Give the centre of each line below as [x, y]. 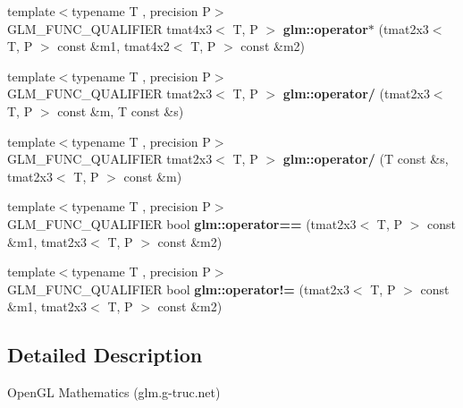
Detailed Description [105, 355]
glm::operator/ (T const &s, [366, 159]
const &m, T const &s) [121, 110]
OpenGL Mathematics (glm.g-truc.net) [114, 392]
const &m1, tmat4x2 [114, 46]
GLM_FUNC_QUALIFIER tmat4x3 [110, 28]
